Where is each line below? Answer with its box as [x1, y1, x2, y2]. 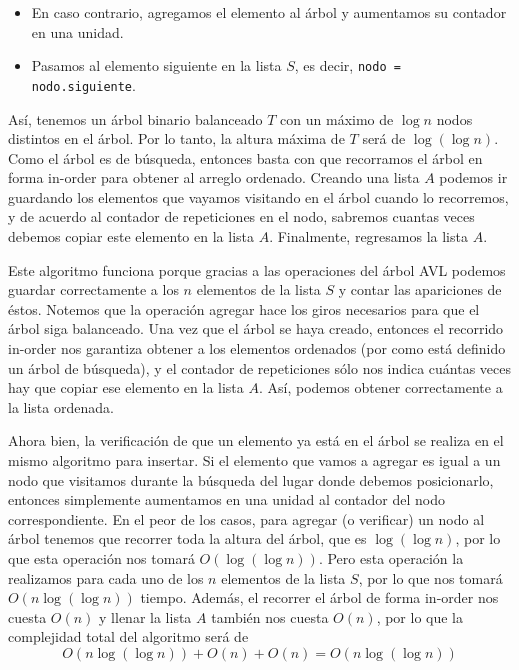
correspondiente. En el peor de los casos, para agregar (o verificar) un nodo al [8, 508, 485, 529]
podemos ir [439, 167, 508, 188]
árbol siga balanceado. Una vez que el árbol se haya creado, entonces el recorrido [8, 318, 504, 339]
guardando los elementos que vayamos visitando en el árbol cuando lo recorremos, [8, 186, 509, 207]
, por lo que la [376, 606, 464, 627]
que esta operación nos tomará [8, 547, 195, 568]
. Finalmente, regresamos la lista [269, 226, 468, 247]
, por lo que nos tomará [358, 567, 503, 588]
